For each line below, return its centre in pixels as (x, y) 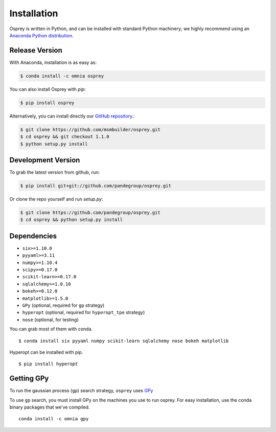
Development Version (45, 160)
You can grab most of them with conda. (51, 329)
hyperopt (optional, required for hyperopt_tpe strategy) (84, 313)
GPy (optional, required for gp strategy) (63, 305)
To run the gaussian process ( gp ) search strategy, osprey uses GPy (81, 391)
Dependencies (33, 236)
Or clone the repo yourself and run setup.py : (56, 199)
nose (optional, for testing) (50, 320)
